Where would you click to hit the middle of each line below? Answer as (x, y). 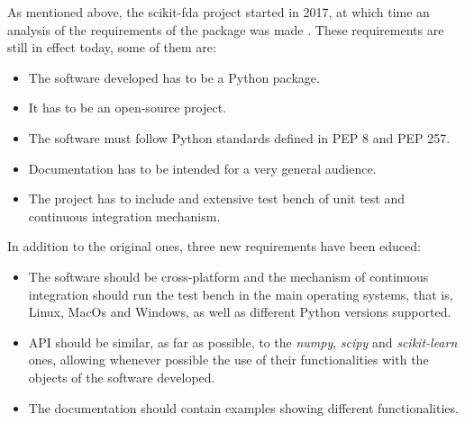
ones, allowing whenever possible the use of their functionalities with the (228, 360)
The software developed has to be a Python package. (174, 77)
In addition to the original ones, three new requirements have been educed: (214, 246)
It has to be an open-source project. (127, 108)
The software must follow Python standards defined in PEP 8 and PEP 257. (239, 137)
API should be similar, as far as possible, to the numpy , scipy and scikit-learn (243, 342)
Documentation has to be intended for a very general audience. (202, 168)
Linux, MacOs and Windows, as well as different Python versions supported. (240, 312)
